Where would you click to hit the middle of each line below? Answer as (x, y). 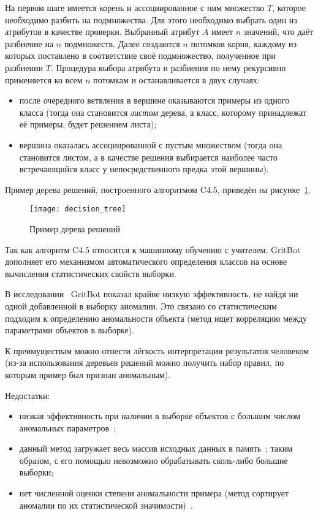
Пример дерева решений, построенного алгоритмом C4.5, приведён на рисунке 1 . (158, 189)
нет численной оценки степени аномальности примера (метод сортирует (154, 493)
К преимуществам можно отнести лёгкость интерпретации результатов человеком (157, 350)
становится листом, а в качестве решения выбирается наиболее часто (148, 157)
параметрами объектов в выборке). (70, 330)
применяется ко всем (44, 79)
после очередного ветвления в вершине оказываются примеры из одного (154, 100)
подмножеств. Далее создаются (122, 43)
